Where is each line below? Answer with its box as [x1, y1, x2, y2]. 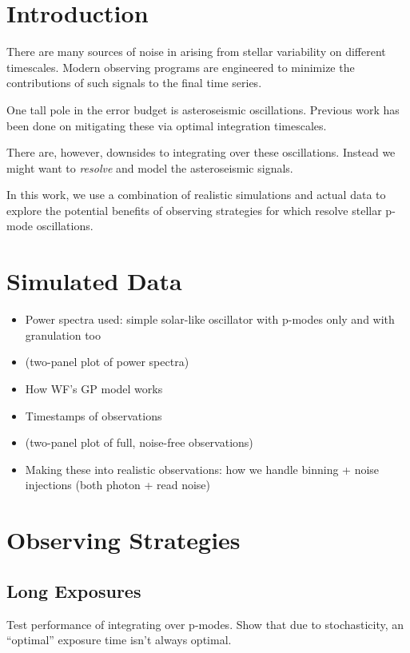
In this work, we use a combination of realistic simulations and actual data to [6, 186, 386, 203]
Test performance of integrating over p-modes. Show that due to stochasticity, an [6, 615, 404, 632]
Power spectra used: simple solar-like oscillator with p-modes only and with [25, 311, 395, 328]
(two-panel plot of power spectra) [25, 353, 189, 370]
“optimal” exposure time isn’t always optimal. [6, 631, 232, 648]
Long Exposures [6, 578, 141, 603]
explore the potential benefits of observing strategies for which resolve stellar [6, 201, 382, 218]
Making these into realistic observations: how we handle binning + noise [25, 460, 380, 477]
